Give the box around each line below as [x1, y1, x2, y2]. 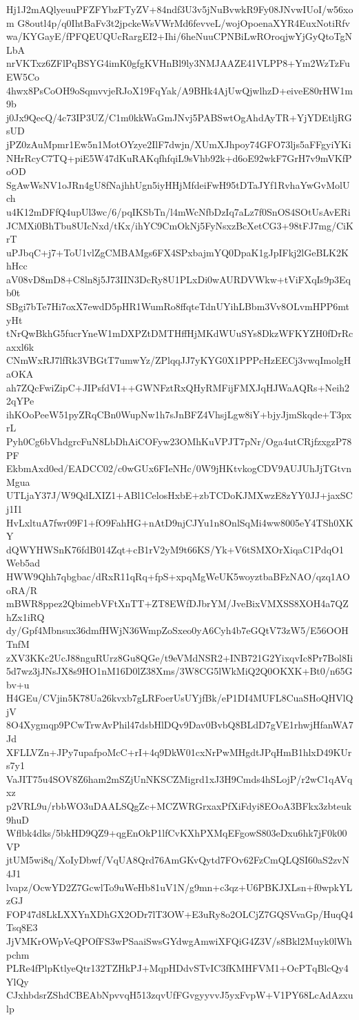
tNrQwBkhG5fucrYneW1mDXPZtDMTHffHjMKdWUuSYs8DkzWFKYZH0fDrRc [6, 326, 353, 340]
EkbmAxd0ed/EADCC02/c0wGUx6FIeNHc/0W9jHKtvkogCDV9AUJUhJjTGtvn [6, 461, 351, 476]
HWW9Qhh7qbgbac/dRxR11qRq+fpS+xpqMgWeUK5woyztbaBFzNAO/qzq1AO [6, 569, 350, 583]
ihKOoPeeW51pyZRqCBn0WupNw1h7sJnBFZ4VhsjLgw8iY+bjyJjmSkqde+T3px [6, 407, 352, 421]
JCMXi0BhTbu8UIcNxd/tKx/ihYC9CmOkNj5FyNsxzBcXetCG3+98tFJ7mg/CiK [6, 218, 353, 232]
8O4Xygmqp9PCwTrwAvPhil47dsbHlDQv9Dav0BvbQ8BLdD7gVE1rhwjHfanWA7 [6, 717, 353, 732]
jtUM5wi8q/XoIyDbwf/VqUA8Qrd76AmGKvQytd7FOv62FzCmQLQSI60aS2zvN [6, 853, 349, 867]
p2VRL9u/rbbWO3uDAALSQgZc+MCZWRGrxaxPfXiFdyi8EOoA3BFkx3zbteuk [6, 799, 352, 813]
